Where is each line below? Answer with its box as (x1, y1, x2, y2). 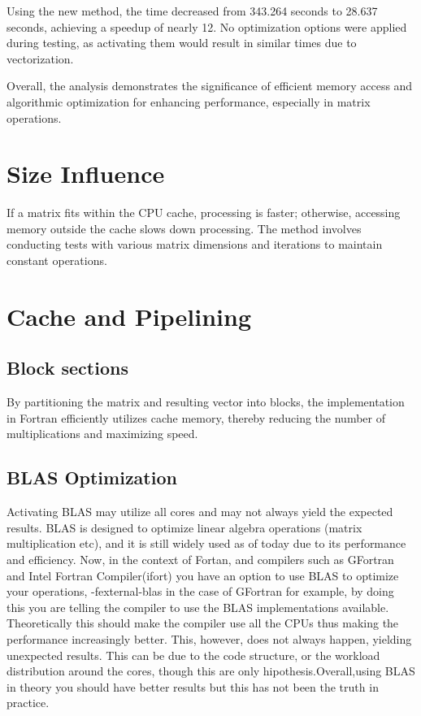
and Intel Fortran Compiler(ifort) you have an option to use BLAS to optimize (7, 566, 399, 584)
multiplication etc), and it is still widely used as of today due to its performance (7, 535, 406, 552)
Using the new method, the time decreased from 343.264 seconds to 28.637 (7, 2, 378, 19)
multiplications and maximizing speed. (7, 425, 198, 442)
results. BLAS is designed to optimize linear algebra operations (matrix (7, 519, 362, 536)
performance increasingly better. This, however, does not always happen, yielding (7, 630, 412, 647)
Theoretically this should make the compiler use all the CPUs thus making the (7, 614, 399, 631)
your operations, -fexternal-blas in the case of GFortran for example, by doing (7, 583, 394, 600)
